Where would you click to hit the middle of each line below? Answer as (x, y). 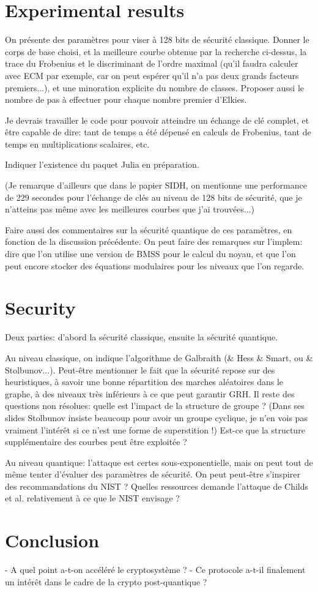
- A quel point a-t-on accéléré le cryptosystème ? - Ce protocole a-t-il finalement (155, 570)
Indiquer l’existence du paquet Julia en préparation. (102, 164)
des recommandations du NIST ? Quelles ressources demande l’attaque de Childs (157, 486)
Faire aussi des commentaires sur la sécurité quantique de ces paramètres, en (149, 229)
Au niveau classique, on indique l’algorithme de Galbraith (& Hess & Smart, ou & (159, 357)
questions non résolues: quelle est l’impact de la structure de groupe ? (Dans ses (155, 406)
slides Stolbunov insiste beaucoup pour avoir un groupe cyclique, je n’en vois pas (156, 417)
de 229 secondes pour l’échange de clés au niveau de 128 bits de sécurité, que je (153, 197)
